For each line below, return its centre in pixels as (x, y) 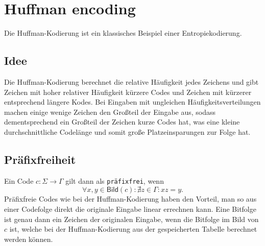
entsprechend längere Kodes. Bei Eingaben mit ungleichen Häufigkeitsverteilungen (132, 102)
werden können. (29, 239)
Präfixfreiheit (40, 159)
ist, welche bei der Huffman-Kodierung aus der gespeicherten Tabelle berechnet (133, 229)
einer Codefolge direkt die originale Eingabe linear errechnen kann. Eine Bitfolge (130, 208)
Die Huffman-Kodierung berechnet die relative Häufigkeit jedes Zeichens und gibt (131, 81)
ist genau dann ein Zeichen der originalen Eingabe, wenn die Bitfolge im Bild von (131, 219)
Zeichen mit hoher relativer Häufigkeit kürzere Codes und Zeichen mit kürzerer (128, 92)
